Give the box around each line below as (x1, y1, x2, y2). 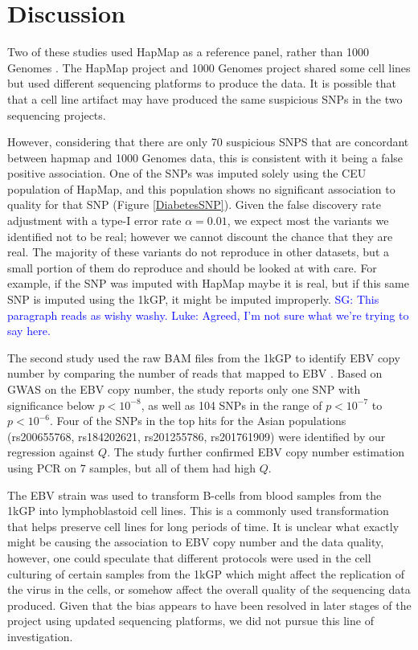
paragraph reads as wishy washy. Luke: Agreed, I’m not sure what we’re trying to (7, 306, 409, 323)
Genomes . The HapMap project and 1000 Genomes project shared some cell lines (7, 59, 411, 76)
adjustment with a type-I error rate (7, 212, 182, 229)
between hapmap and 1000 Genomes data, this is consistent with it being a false (7, 149, 404, 166)
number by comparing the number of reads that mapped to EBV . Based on (7, 365, 383, 382)
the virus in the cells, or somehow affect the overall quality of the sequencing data (7, 581, 411, 598)
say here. (7, 322, 51, 339)
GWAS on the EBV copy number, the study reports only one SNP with (7, 381, 361, 397)
